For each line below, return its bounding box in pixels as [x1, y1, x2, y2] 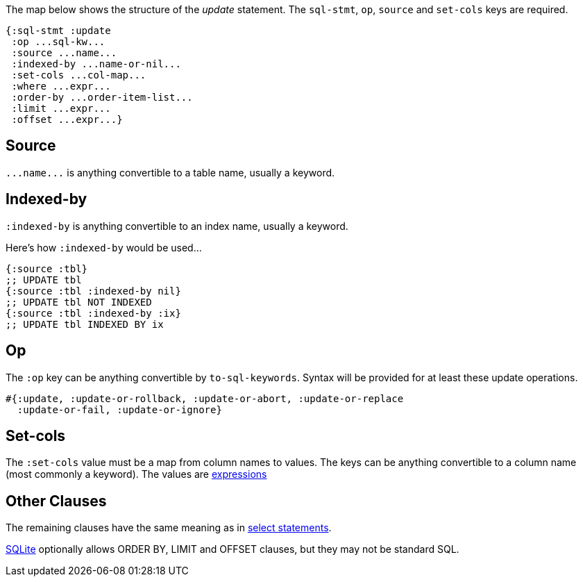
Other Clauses [6, 492, 107, 510]
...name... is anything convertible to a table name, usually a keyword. [6, 166, 335, 178]
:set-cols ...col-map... [11, 69, 146, 81]
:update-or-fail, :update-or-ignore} [17, 404, 222, 415]
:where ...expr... [11, 81, 111, 92]
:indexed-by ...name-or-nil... [11, 58, 181, 69]
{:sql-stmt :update [6, 25, 111, 36]
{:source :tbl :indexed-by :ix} [6, 307, 181, 319]
